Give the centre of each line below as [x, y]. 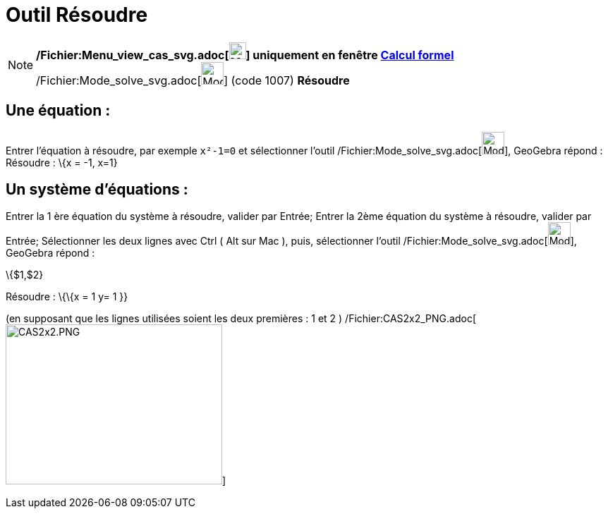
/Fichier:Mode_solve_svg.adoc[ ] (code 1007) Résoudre [193, 80]
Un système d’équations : [97, 190]
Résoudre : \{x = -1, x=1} [62, 162]
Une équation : [58, 111]
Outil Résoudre [77, 15]
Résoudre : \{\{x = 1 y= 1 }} [67, 297]
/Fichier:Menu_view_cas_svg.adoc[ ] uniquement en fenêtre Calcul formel [245, 55]
